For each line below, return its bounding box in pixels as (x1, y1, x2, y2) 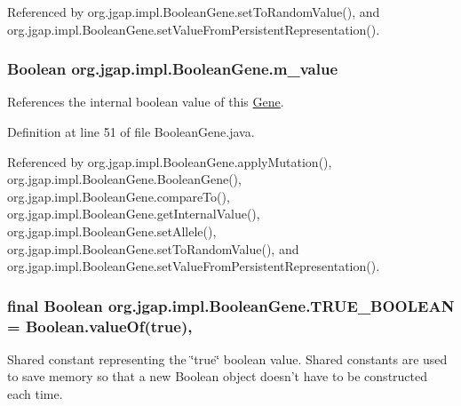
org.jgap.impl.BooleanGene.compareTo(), (7, 187, 230, 205)
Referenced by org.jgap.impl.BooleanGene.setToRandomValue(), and (7, 3, 380, 20)
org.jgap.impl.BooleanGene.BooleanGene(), (7, 170, 242, 188)
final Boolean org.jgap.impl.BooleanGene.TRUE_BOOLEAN (7, 294, 455, 316)
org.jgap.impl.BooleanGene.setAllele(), (7, 221, 217, 240)
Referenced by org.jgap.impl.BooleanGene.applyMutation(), (7, 152, 332, 171)
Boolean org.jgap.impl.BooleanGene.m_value (7, 58, 338, 80)
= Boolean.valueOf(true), (7, 314, 193, 337)
